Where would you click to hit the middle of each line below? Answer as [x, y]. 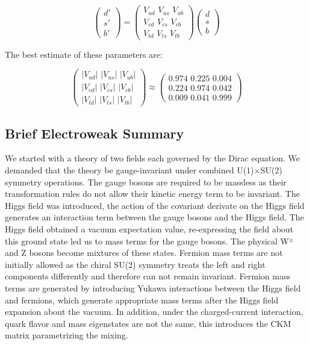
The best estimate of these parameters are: [84, 54]
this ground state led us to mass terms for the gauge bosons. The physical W [147, 241]
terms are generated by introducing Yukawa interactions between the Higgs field [153, 288]
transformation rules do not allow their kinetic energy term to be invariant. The [152, 194]
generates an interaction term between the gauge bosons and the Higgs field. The [154, 217]
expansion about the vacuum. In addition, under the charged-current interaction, [154, 312]
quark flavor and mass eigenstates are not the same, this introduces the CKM [148, 323]
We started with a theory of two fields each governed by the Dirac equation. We [152, 158]
